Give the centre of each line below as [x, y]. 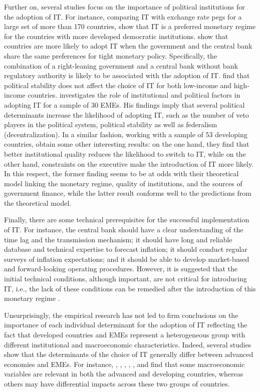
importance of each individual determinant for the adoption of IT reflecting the [126, 325]
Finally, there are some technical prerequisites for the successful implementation [127, 220]
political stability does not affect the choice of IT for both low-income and [118, 85]
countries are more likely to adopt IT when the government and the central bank [128, 46]
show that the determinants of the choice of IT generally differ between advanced [129, 354]
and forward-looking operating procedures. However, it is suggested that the [121, 269]
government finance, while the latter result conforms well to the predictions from [128, 193]
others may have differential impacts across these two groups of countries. [117, 383]
